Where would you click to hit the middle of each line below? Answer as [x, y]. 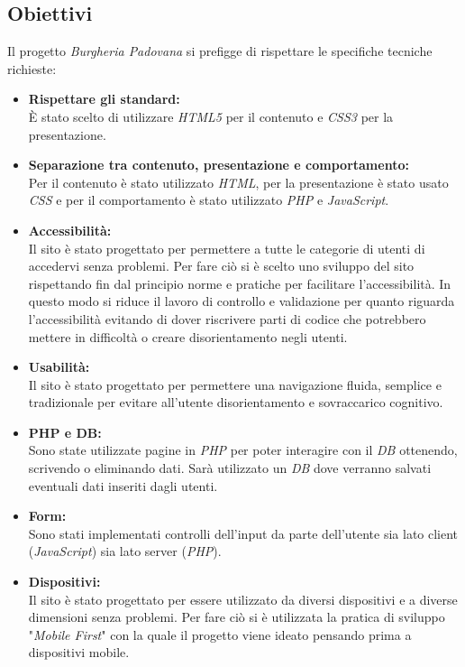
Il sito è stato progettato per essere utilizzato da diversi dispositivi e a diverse [243, 599]
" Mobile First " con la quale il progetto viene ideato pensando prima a [220, 634]
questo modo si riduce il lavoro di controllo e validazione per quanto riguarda [242, 301]
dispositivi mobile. [79, 652]
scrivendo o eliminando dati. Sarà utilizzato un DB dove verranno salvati [230, 468]
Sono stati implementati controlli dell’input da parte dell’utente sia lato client [243, 533]
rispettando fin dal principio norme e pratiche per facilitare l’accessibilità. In [240, 283]
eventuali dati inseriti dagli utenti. [123, 485]
